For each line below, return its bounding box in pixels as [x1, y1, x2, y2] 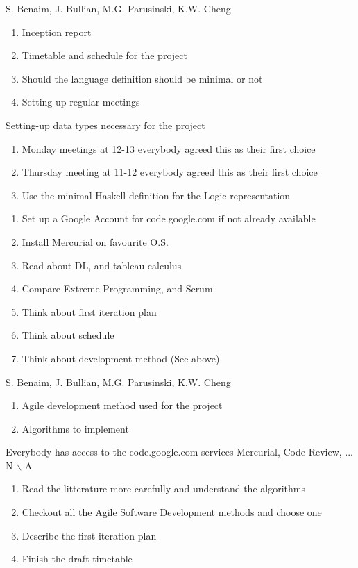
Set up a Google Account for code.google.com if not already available [22, 211, 316, 226]
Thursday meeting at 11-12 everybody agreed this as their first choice [22, 165, 318, 179]
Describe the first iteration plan [22, 528, 157, 542]
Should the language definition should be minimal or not [22, 71, 263, 85]
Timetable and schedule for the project [22, 48, 187, 62]
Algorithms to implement [22, 421, 129, 435]
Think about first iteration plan [22, 304, 157, 319]
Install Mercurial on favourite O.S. [22, 234, 169, 249]
